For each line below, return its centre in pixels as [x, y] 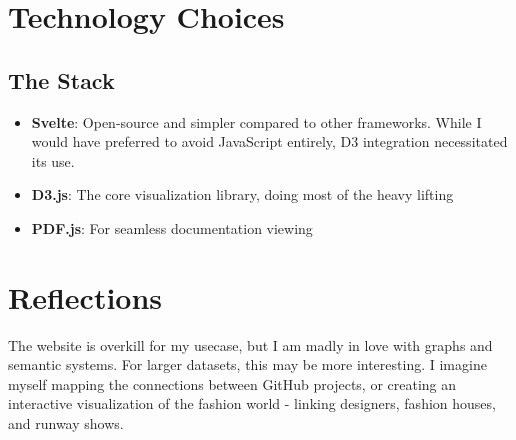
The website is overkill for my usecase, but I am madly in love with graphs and [250, 344]
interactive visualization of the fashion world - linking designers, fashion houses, [252, 403]
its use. [53, 160]
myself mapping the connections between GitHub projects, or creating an [232, 383]
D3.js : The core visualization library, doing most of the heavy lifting [242, 194]
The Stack [61, 79]
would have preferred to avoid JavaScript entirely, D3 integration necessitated [269, 141]
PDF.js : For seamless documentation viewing [172, 227]
